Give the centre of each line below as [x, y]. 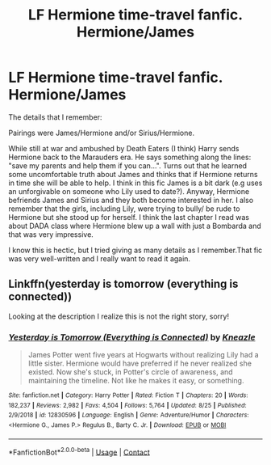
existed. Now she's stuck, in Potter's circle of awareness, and [130, 372]
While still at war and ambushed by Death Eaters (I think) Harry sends [124, 148]
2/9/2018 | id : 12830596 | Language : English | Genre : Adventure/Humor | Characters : [129, 415]
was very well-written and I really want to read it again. [100, 258]
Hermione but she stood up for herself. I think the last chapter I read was [129, 217]
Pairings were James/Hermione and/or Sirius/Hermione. [102, 133]
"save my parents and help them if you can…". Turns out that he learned [128, 165]
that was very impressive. [51, 234]
